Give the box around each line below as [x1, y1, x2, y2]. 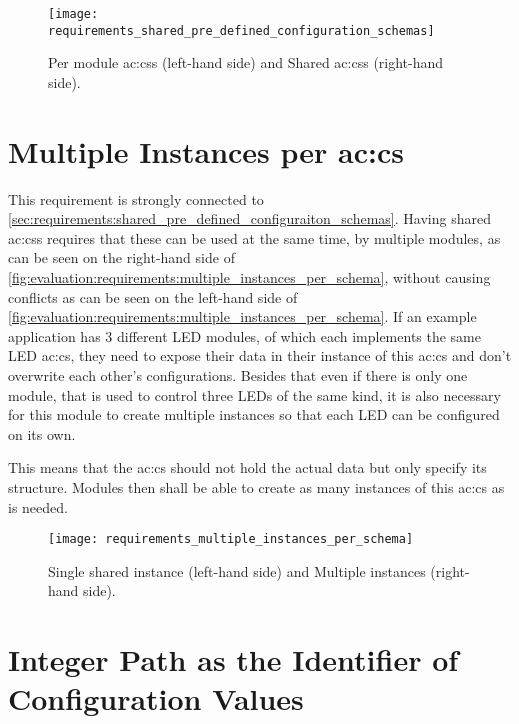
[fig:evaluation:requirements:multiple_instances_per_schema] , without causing [8, 267, 491, 287]
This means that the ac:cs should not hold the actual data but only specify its [8, 457, 487, 478]
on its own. [8, 423, 76, 444]
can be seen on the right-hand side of [8, 247, 235, 268]
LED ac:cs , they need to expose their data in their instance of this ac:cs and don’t [8, 345, 512, 366]
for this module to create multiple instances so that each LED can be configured [8, 404, 500, 425]
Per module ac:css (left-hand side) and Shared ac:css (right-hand [48, 52, 444, 73]
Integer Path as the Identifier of [8, 639, 459, 680]
